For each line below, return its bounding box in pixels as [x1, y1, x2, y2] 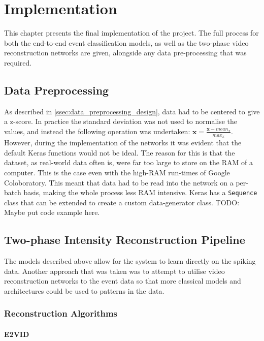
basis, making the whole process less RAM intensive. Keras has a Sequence [23, 187, 257, 198]
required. [4, 57, 32, 68]
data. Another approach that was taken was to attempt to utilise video [4, 265, 225, 276]
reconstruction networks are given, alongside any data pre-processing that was [4, 47, 247, 58]
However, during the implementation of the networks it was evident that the [4, 137, 242, 148]
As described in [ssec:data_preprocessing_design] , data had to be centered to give [4, 106, 260, 116]
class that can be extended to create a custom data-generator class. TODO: [4, 197, 240, 207]
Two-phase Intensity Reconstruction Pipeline [4, 232, 245, 247]
